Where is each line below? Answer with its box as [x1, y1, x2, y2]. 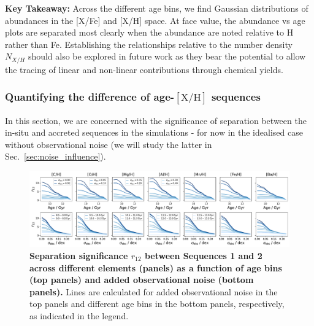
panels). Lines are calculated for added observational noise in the [29, 285, 278, 298]
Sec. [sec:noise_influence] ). [5, 150, 106, 163]
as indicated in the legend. [29, 309, 129, 322]
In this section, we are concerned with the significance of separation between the [5, 114, 307, 126]
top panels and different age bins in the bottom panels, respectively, [29, 297, 285, 310]
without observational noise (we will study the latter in [5, 138, 212, 150]
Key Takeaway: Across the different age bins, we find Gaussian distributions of [5, 2, 308, 14]
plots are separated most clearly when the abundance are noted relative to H [5, 26, 294, 39]
